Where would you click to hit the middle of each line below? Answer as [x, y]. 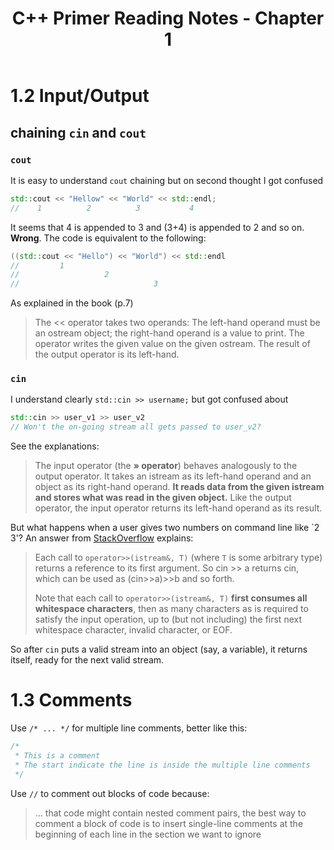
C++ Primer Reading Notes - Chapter [168, 18]
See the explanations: [55, 446]
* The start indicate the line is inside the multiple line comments [162, 765]
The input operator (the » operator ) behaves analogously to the [166, 466]
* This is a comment [57, 755]
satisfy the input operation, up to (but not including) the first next [168, 619]
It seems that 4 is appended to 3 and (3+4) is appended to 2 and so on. [157, 227]
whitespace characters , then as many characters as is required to [171, 609]
